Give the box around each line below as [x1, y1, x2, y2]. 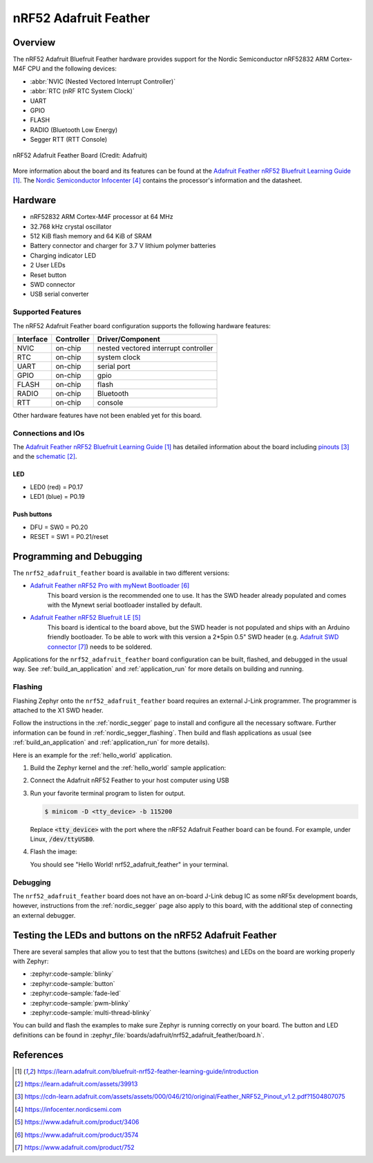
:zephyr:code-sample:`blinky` [30, 970, 114, 978]
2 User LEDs [30, 261, 66, 270]
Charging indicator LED [30, 251, 97, 259]
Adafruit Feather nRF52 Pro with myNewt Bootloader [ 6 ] [30, 581, 190, 590]
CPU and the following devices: [27, 64, 117, 73]
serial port [97, 361, 131, 371]
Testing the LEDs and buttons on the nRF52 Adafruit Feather [12, 929, 277, 941]
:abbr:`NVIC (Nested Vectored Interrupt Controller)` [30, 77, 176, 86]
